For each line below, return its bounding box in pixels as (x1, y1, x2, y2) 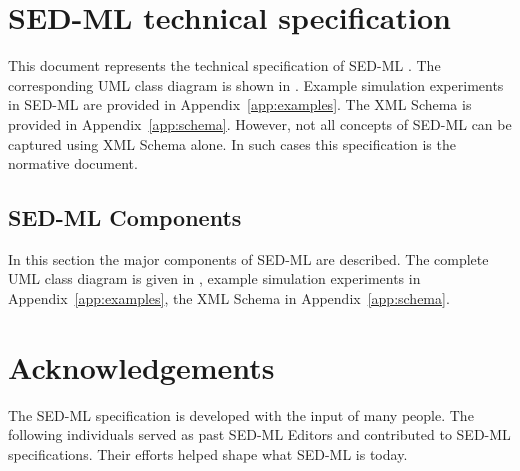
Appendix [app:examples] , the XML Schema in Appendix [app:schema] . (8, 288, 450, 309)
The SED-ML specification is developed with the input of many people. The (8, 404, 474, 425)
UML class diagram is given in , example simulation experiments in (8, 268, 421, 289)
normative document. (8, 153, 138, 174)
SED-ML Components (8, 202, 242, 233)
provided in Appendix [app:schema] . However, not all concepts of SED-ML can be (8, 113, 512, 134)
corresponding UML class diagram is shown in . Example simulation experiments (8, 74, 504, 95)
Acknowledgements (8, 346, 275, 387)
